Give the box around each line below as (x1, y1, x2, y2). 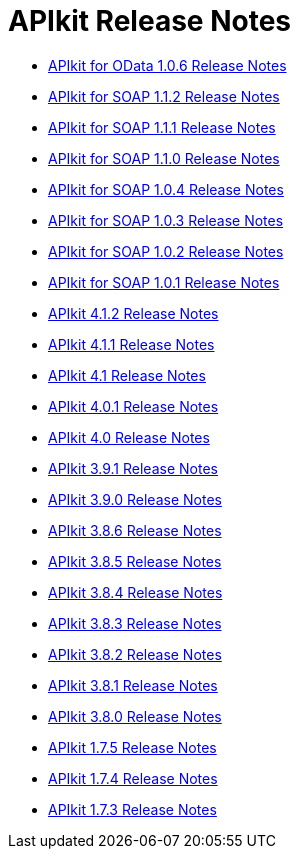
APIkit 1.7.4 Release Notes (48, 769, 218, 787)
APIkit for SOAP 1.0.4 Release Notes (48, 180, 284, 198)
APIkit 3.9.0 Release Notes (48, 490, 222, 508)
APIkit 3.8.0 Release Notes (48, 707, 222, 725)
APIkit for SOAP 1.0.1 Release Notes (48, 273, 280, 291)
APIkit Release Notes (8, 4, 291, 38)
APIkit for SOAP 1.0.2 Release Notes (48, 242, 284, 260)
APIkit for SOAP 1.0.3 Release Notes (48, 211, 284, 229)
